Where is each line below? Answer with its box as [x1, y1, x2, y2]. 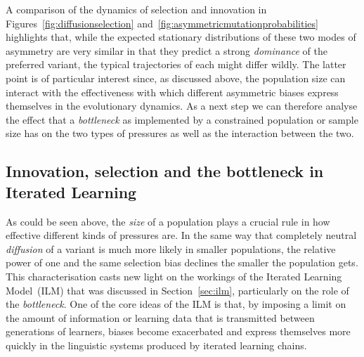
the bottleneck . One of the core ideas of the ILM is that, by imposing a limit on [6, 297, 346, 311]
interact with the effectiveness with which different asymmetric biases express [6, 84, 339, 99]
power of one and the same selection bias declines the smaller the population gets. [6, 255, 358, 270]
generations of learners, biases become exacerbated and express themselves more [6, 324, 351, 339]
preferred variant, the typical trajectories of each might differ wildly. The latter [6, 57, 346, 72]
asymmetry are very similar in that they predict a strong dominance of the [6, 43, 327, 58]
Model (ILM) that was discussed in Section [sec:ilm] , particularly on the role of [6, 283, 349, 297]
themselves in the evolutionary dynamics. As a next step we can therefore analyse [6, 98, 358, 113]
